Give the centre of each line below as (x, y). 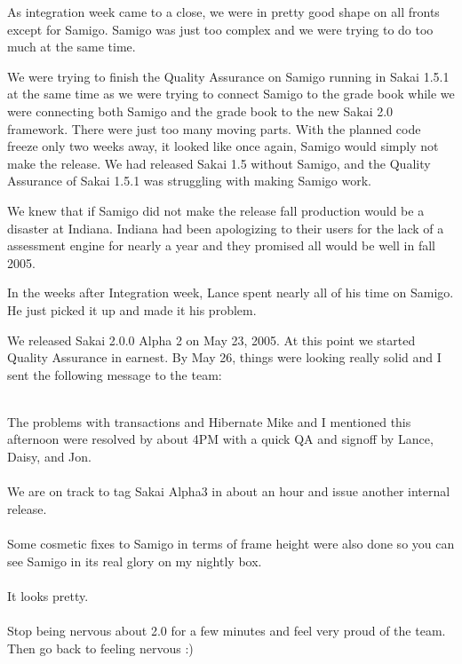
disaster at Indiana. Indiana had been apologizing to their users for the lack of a (226, 228)
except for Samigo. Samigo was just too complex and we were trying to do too (220, 29)
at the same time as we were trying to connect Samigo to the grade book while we (231, 94)
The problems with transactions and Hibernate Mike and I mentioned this (209, 421)
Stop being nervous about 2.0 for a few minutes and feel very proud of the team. (227, 630)
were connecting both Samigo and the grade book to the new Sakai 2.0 (200, 111)
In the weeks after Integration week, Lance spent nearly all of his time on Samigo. (231, 292)
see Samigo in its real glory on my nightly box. (135, 561)
